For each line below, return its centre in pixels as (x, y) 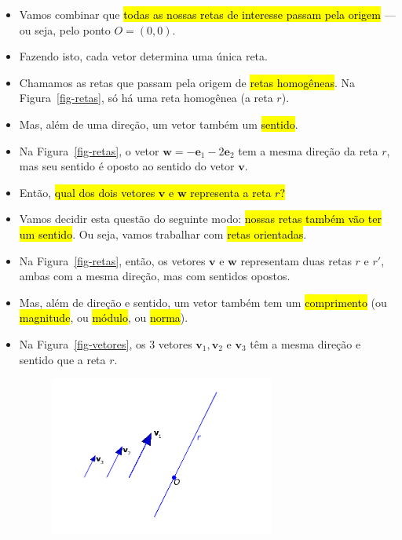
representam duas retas (296, 260)
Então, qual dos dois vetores (87, 192)
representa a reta (231, 192)
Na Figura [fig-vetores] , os (82, 343)
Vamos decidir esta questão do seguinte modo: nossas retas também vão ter (200, 219)
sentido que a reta (62, 359)
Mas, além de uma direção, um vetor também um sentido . (159, 124)
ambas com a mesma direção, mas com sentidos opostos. (155, 276)
